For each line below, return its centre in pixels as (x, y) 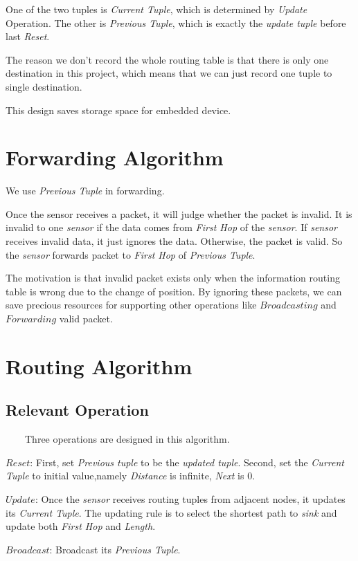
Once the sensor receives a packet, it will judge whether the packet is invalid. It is (179, 213)
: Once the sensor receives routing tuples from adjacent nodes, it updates (190, 498)
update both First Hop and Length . (81, 526)
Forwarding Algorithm (115, 157)
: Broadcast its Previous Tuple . (115, 549)
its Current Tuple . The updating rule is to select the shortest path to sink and (171, 512)
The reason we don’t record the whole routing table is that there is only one (167, 59)
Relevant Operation (77, 410)
